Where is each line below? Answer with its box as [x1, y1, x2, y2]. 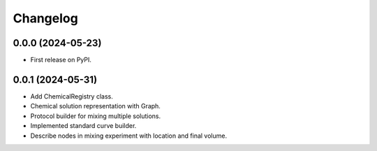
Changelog [13, 10, 78, 26]
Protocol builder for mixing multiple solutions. [30, 112, 161, 120]
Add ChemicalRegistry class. [30, 92, 113, 101]
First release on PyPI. [30, 56, 92, 64]
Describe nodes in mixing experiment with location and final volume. [30, 131, 227, 140]
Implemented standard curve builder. [30, 122, 137, 130]
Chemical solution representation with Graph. [30, 102, 161, 110]
